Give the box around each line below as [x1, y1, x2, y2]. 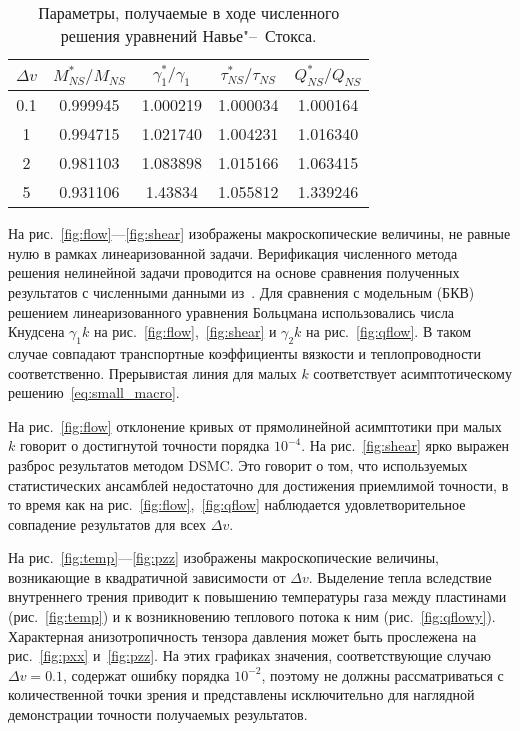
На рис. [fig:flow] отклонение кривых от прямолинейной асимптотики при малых [8, 415, 502, 436]
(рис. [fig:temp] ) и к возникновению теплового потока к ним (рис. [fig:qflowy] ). [8, 606, 496, 627]
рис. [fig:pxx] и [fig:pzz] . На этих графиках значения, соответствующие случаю [8, 645, 491, 666]
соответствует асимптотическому [313, 362, 512, 383]
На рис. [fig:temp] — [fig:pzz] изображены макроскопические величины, [8, 547, 440, 568]
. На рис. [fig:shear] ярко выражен [301, 435, 510, 456]
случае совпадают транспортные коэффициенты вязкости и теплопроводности [8, 342, 481, 363]
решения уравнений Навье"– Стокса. [60, 24, 317, 47]
